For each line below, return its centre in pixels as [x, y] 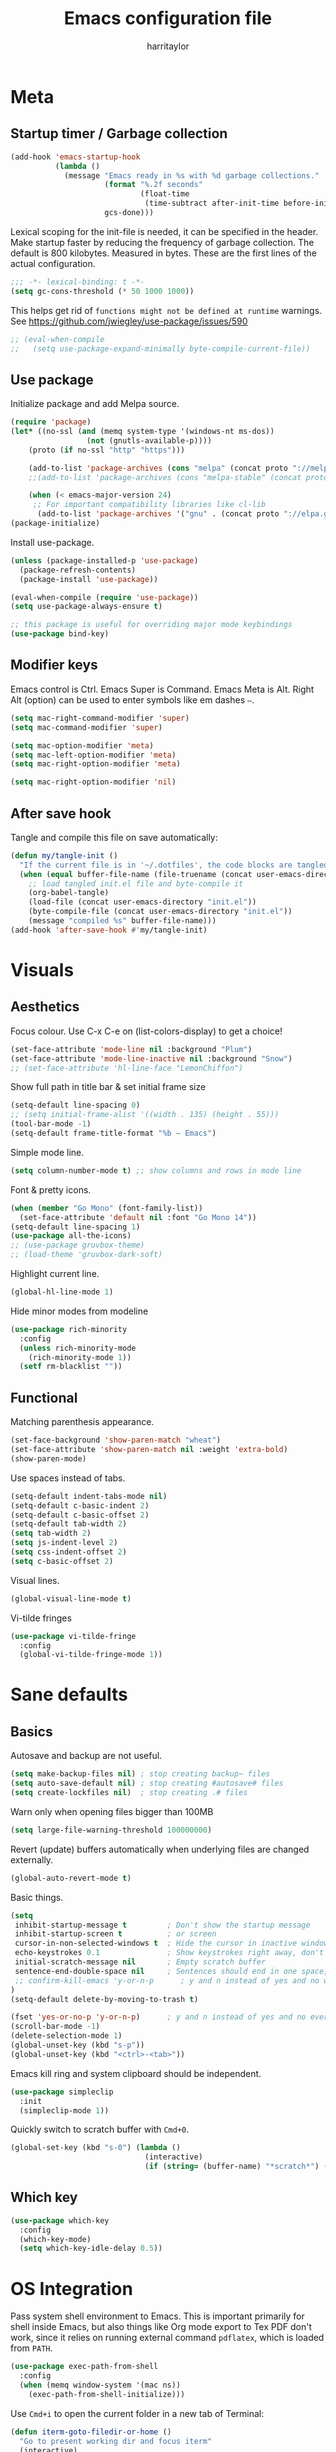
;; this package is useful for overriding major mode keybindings [151, 625]
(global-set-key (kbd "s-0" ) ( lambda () [96, 2148]
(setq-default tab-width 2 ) [69, 1524]
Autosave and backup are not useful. [86, 1756]
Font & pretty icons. [51, 1189]
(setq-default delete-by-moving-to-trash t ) [104, 1999]
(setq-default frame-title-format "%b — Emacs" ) [113, 1133]
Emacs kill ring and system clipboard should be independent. [136, 2073]
